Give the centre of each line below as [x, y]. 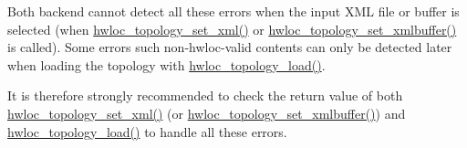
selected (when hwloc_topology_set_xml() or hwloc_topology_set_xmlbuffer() [232, 29]
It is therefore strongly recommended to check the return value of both [205, 95]
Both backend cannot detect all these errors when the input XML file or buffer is [233, 11]
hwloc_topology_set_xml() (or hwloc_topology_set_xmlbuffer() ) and [207, 113]
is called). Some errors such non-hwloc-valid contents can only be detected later [230, 47]
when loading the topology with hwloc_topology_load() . [166, 64]
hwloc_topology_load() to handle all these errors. [147, 131]
